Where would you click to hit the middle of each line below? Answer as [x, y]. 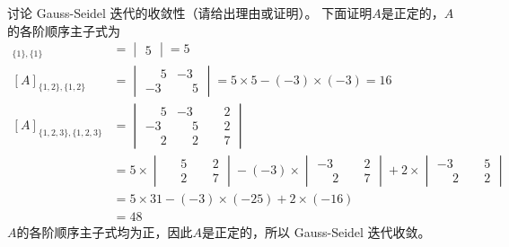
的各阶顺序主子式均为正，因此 [105, 231]
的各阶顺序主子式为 [64, 30]
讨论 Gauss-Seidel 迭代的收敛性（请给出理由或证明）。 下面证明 [190, 13]
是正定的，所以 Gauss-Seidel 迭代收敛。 [316, 231]
